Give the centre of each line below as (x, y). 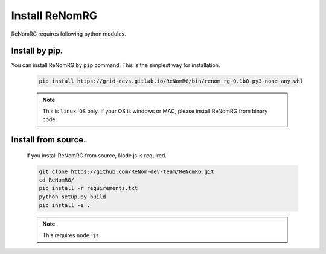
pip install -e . (65, 205)
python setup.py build (72, 197)
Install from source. (49, 140)
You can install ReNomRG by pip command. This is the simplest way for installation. (116, 65)
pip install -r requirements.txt (88, 188)
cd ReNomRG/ (57, 180)
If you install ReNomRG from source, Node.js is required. (97, 155)
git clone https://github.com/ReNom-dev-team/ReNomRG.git (126, 171)
